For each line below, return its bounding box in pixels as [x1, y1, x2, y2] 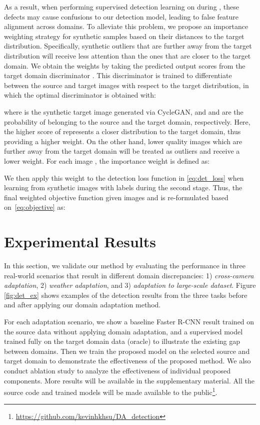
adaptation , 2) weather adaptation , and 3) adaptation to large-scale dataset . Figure [4, 280, 256, 290]
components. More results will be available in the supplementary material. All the [4, 375, 254, 385]
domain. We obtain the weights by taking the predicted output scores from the [4, 60, 245, 71]
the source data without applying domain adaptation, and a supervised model [4, 326, 243, 336]
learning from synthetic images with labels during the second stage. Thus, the [4, 182, 242, 193]
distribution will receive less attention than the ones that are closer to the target [4, 50, 251, 61]
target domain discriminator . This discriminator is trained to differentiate [4, 70, 232, 81]
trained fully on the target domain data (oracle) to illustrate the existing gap [4, 336, 240, 346]
